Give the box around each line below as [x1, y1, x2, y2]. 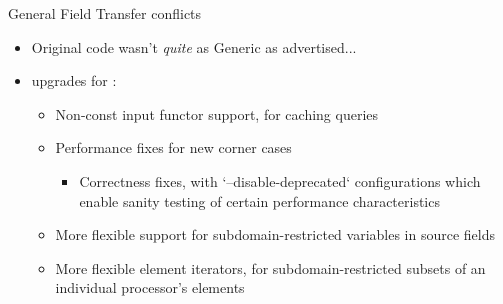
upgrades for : [31, 70, 117, 91]
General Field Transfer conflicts [8, 3, 202, 23]
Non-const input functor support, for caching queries [55, 103, 379, 124]
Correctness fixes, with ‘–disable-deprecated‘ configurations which [79, 170, 481, 191]
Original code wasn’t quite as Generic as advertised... [31, 36, 357, 57]
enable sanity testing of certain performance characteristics [79, 190, 440, 211]
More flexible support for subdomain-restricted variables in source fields [55, 224, 496, 245]
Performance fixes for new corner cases [55, 137, 292, 158]
